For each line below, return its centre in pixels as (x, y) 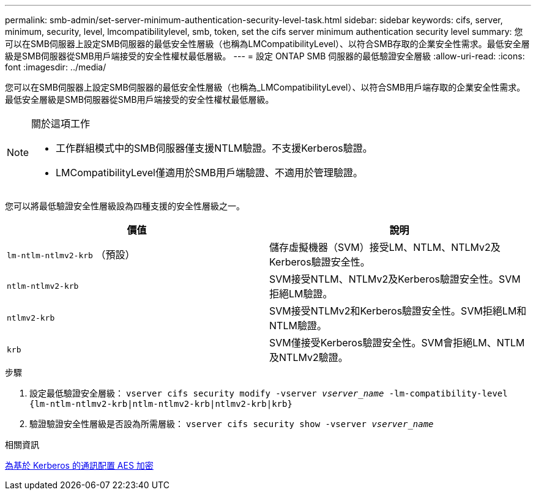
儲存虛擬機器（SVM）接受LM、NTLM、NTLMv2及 (385, 247)
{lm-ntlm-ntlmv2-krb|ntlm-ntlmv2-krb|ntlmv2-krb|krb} (161, 404)
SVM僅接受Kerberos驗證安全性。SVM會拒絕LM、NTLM (397, 343)
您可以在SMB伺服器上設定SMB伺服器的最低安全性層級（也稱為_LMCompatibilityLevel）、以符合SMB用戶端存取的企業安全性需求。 (265, 87)
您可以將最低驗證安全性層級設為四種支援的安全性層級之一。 (125, 206)
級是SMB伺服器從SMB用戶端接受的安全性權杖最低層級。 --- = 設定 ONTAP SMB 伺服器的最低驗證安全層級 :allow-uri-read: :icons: (265, 56)
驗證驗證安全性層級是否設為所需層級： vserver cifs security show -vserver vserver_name (232, 424)
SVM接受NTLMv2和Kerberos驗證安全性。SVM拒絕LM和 (398, 311)
